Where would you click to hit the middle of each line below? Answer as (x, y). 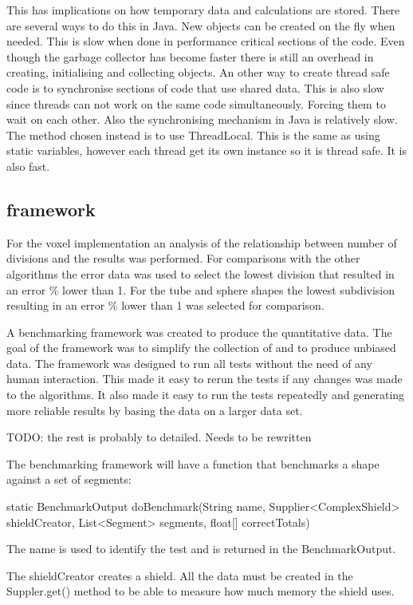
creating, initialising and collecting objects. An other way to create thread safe (198, 72)
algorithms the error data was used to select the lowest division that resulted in (201, 273)
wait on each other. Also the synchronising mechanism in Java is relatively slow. (202, 119)
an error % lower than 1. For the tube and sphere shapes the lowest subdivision (201, 289)
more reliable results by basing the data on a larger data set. (155, 410)
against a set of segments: (69, 479)
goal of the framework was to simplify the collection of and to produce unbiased (201, 348)
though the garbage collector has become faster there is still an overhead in (190, 56)
